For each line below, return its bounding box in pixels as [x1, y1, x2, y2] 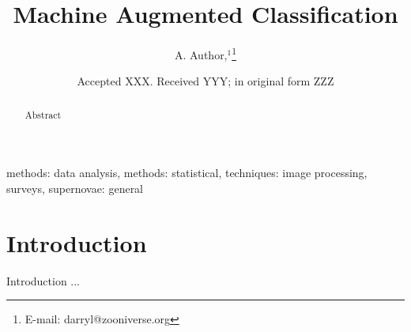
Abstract [25, 108, 62, 121]
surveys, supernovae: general [6, 180, 144, 197]
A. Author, [174, 46, 228, 62]
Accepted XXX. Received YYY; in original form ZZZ [77, 73, 334, 89]
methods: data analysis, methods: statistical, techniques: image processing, [6, 164, 368, 181]
